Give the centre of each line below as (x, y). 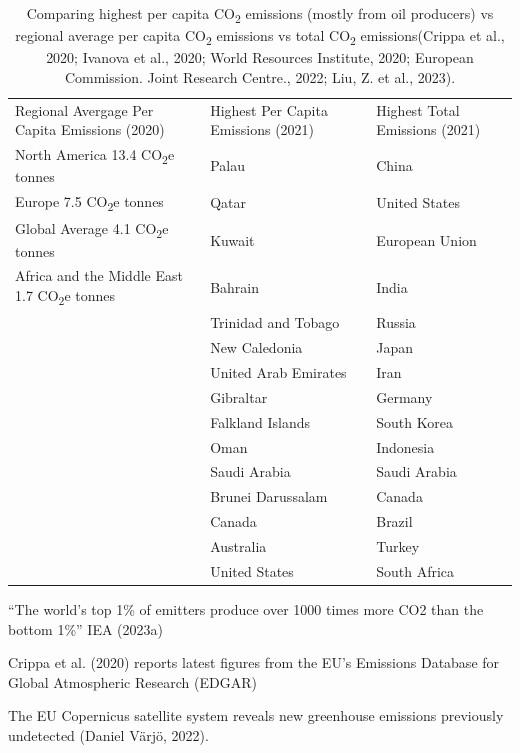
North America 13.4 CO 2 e (95, 155)
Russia (396, 322)
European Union (426, 239)
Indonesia (405, 446)
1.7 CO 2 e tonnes (65, 296)
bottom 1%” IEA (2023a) (85, 628)
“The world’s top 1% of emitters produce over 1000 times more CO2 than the (246, 608)
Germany (404, 396)
